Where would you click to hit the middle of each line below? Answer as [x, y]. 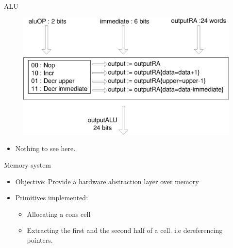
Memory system [28, 164]
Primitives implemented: [52, 198]
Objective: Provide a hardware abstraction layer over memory [107, 181]
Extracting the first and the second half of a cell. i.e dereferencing [125, 230]
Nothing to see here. [45, 148]
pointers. [40, 239]
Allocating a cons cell [59, 214]
